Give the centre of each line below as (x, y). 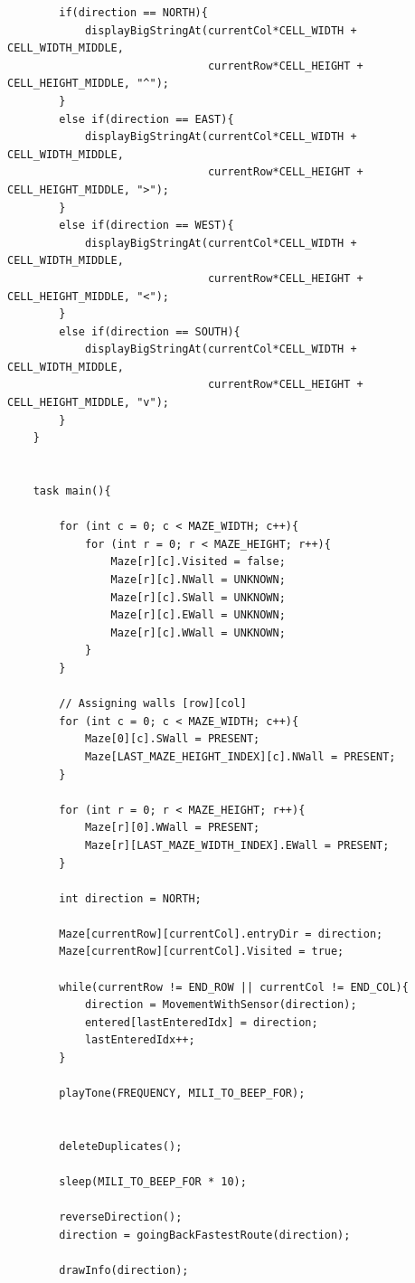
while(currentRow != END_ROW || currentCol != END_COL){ (234, 987)
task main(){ (72, 491)
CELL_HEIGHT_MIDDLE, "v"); (88, 403)
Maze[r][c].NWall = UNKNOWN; (198, 580)
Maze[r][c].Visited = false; (198, 562)
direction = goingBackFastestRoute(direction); (205, 1235)
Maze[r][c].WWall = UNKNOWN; (198, 632)
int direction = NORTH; (130, 898)
